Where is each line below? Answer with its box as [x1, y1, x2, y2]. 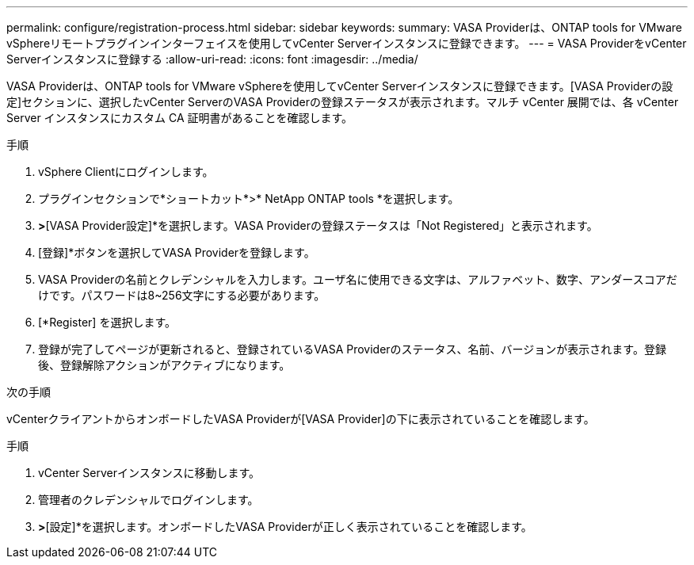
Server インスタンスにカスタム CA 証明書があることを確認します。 [6, 111, 353, 124]
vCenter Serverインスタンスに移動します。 [38, 466, 261, 479]
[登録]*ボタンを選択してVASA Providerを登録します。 [38, 246, 315, 259]
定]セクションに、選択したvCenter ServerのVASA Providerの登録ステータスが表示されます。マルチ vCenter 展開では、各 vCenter [6, 95, 679, 109]
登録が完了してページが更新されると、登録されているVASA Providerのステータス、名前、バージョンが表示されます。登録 [38, 342, 666, 356]
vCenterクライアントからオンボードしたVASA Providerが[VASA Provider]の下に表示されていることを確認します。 [6, 412, 595, 426]
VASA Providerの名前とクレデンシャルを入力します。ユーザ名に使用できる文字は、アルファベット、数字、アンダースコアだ [38, 273, 677, 286]
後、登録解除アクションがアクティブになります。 [38, 358, 291, 372]
